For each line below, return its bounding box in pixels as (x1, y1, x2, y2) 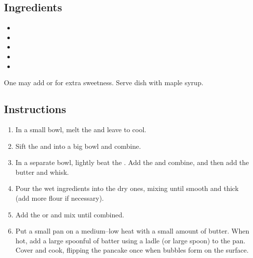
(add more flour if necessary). (15, 192, 104, 203)
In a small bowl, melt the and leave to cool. (15, 124, 147, 134)
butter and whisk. (15, 166, 69, 177)
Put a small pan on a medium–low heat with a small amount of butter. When (15, 226, 250, 236)
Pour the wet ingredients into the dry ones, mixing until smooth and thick (15, 183, 239, 193)
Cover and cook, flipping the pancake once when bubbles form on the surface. (15, 245, 249, 255)
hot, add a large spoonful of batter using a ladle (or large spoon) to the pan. (15, 235, 246, 245)
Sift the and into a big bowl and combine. (15, 141, 141, 151)
